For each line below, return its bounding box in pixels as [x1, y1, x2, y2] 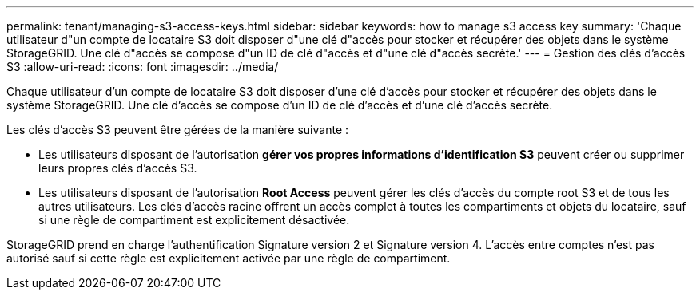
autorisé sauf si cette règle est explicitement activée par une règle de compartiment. [6, 251, 451, 265]
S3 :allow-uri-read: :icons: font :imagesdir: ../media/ [6, 60, 279, 73]
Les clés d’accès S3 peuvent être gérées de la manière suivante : [6, 123, 349, 136]
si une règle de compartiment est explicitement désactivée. [38, 213, 350, 227]
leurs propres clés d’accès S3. [38, 161, 197, 175]
